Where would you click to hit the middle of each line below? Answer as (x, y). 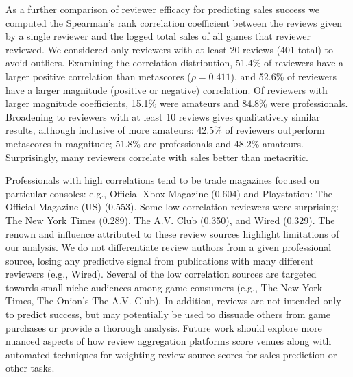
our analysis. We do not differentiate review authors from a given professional (169, 247)
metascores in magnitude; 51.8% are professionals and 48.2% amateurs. (155, 143)
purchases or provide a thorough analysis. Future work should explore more (164, 327)
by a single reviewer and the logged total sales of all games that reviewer (158, 36)
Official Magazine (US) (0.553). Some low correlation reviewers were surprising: (172, 207)
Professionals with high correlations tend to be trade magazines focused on (163, 180)
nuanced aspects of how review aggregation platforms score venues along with (169, 341)
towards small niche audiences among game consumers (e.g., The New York (164, 287)
